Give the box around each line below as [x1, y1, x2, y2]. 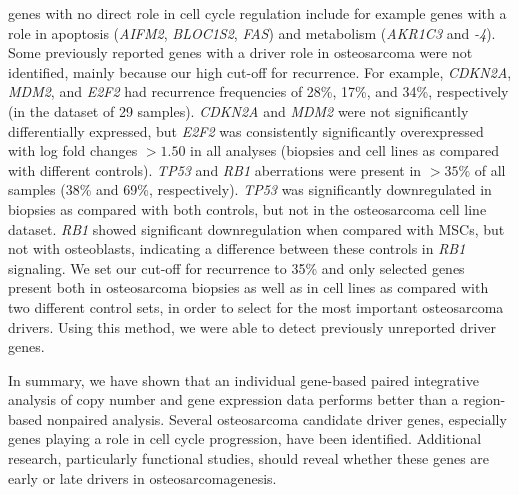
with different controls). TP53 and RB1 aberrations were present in [8, 159, 422, 180]
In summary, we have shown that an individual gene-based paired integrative [8, 369, 479, 390]
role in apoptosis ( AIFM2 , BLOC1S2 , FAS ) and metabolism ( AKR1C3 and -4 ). [8, 22, 496, 43]
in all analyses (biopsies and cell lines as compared [190, 140, 499, 161]
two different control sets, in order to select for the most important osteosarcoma [8, 296, 504, 317]
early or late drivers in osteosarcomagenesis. [8, 467, 277, 488]
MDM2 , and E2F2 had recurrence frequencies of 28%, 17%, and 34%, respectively [8, 81, 509, 102]
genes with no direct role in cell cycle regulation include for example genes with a [8, 3, 507, 23]
